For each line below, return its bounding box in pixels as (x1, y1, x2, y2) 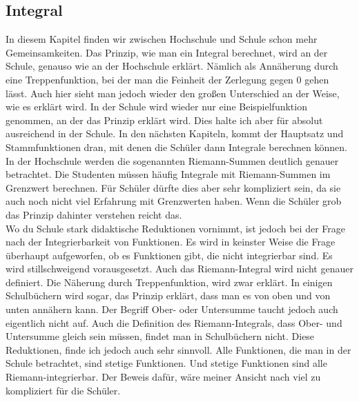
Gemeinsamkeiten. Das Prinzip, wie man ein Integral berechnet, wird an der (6, 45, 328, 59)
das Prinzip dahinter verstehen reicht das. (6, 207, 182, 221)
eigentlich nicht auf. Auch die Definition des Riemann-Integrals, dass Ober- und (6, 315, 342, 330)
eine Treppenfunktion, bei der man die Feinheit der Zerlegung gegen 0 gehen (6, 72, 329, 86)
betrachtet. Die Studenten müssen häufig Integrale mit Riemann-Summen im (6, 167, 331, 181)
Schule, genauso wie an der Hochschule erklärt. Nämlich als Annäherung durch (6, 59, 338, 73)
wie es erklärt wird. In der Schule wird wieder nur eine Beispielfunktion (6, 99, 307, 114)
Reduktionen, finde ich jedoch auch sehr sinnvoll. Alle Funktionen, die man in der (6, 342, 351, 356)
